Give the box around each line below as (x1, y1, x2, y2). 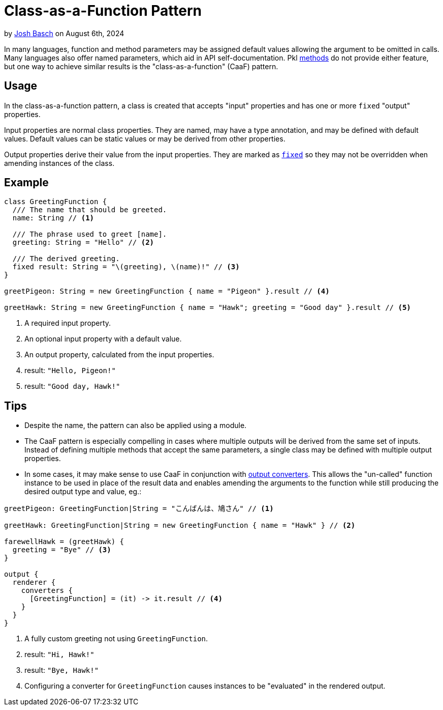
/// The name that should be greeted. (12, 206, 167, 214)
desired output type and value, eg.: (24, 487, 142, 496)
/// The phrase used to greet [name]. (12, 230, 167, 239)
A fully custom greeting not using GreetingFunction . (24, 634, 208, 643)
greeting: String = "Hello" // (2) (12, 238, 154, 247)
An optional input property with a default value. (24, 334, 182, 344)
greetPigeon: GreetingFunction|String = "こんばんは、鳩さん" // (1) (4, 504, 274, 513)
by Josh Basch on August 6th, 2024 (4, 29, 124, 38)
